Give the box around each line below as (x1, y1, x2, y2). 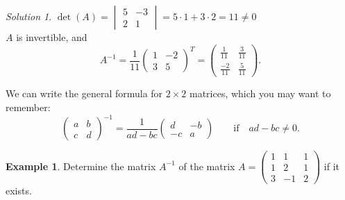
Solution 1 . (6, 9, 52, 23)
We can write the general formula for (6, 86, 163, 101)
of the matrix (178, 158, 235, 173)
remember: (6, 100, 51, 114)
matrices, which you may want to (189, 86, 331, 101)
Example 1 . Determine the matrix (6, 158, 156, 173)
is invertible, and (16, 30, 87, 44)
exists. (6, 183, 32, 198)
